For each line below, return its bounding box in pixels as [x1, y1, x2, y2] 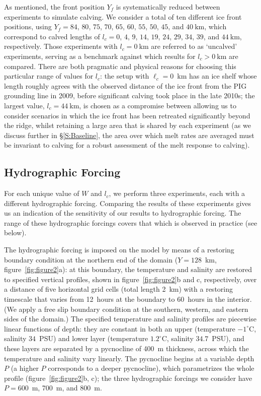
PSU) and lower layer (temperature [39, 333, 148, 344]
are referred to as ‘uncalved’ [151, 41, 237, 51]
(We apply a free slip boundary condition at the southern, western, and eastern [4, 303, 248, 314]
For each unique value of [4, 188, 79, 199]
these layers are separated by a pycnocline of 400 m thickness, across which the [4, 343, 249, 354]
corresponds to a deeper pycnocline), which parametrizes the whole [48, 363, 254, 373]
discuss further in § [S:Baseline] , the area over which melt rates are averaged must [4, 129, 254, 140]
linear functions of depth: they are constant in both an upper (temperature [4, 323, 235, 334]
